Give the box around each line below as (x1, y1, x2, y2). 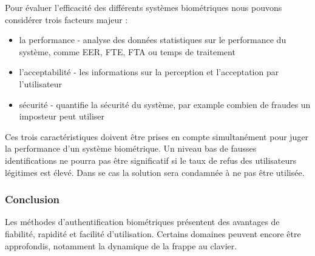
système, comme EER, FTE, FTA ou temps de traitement (19, 45, 235, 58)
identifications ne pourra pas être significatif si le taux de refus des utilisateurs (5, 153, 297, 166)
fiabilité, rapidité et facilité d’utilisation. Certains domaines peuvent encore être (5, 227, 301, 240)
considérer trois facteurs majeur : (5, 13, 128, 25)
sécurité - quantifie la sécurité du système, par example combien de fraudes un (19, 98, 311, 110)
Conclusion (5, 192, 59, 207)
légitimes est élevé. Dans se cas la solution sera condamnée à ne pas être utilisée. (5, 166, 305, 178)
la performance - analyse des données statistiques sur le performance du (19, 33, 286, 46)
